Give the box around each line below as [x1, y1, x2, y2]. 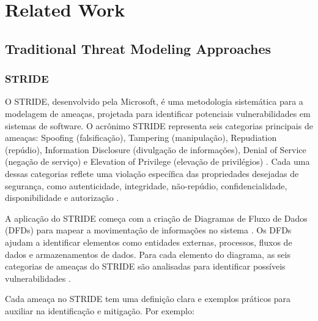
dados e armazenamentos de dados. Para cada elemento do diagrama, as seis [5, 247, 290, 260]
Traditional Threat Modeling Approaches [5, 39, 272, 58]
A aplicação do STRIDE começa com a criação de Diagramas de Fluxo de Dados [5, 211, 308, 224]
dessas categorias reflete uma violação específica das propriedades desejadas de [5, 167, 299, 179]
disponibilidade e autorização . [5, 191, 119, 204]
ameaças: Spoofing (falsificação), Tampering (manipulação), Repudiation [5, 131, 277, 144]
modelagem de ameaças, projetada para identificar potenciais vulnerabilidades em [5, 107, 311, 119]
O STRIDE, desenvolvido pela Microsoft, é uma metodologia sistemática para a [5, 95, 303, 108]
